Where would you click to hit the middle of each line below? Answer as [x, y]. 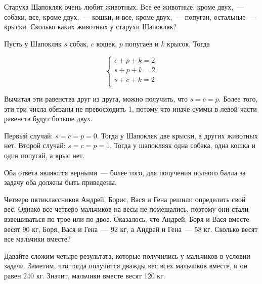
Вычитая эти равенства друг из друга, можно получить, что [96, 99]
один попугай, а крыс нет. [45, 155]
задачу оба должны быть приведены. [60, 182]
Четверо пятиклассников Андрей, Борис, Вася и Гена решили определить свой [125, 199]
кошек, [107, 43]
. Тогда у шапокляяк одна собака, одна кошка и [183, 145]
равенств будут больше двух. [48, 119]
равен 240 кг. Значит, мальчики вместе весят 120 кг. [85, 275]
